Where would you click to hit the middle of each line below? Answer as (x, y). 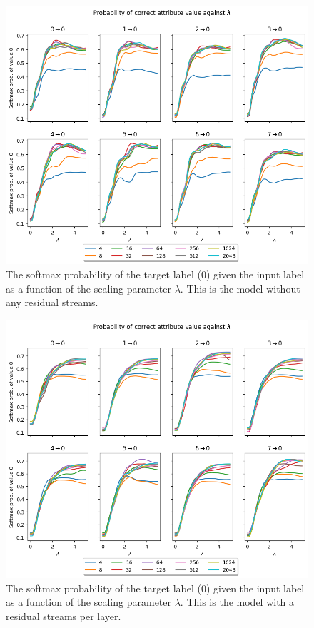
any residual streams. (52, 302)
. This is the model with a (237, 602)
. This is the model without (240, 288)
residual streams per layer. (64, 616)
